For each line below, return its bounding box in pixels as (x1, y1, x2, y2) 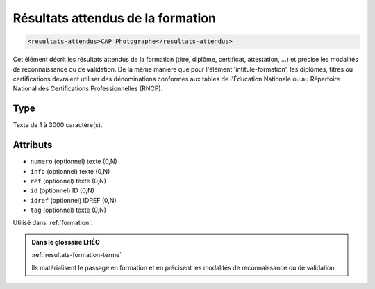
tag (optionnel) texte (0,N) (30, 206, 107, 215)
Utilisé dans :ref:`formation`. (12, 219, 93, 227)
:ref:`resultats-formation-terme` (31, 251, 122, 259)
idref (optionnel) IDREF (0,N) (30, 196, 117, 204)
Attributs (12, 139, 53, 151)
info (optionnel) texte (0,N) (30, 167, 110, 175)
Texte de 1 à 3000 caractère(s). (12, 121, 103, 129)
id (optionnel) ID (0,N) (30, 186, 95, 195)
